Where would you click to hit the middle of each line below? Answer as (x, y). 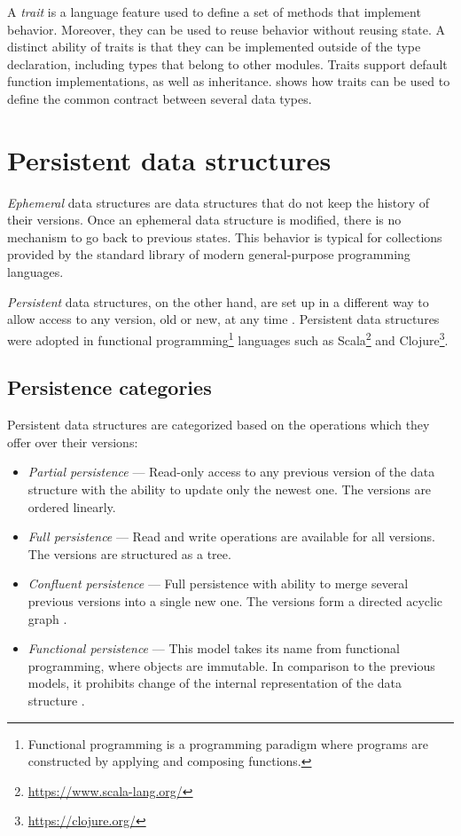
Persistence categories (109, 387)
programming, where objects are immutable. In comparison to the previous (231, 665)
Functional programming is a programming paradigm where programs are (228, 743)
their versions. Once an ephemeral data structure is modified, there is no (204, 220)
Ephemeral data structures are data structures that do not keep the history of (219, 202)
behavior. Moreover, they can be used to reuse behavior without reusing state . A (227, 29)
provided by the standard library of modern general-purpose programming (209, 254)
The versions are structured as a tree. (129, 553)
